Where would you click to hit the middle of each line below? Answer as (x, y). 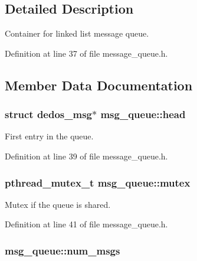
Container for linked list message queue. (77, 33)
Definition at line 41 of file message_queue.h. (86, 224)
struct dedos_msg (48, 114)
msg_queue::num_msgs (63, 250)
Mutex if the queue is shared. (58, 204)
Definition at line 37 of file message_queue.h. (86, 53)
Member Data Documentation (99, 85)
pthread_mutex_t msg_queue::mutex (98, 182)
